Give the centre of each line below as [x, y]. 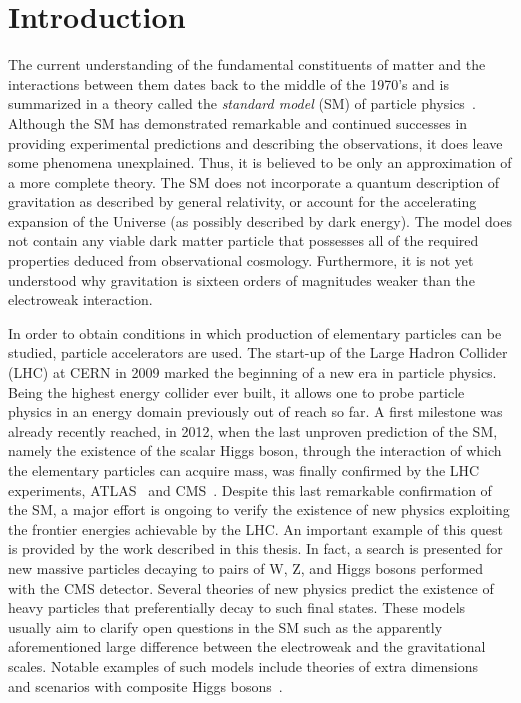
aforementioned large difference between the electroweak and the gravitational [247, 646]
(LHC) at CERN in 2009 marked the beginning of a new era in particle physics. [252, 372]
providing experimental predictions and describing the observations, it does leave [255, 142]
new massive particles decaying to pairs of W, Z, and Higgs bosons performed [246, 567]
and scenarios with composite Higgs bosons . [145, 685]
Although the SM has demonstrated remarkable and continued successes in [238, 122]
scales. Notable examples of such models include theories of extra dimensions [243, 665]
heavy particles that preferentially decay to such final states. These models [237, 607]
